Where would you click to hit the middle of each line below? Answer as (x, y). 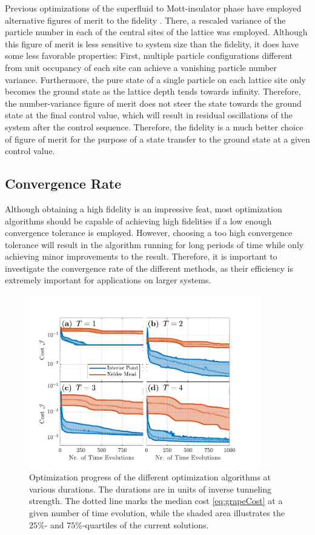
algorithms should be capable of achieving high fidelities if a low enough (138, 220)
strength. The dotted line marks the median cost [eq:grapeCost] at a (156, 501)
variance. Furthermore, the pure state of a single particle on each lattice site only (155, 79)
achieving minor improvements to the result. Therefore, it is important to (141, 256)
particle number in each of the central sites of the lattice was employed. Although (156, 32)
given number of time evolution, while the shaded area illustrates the (157, 512)
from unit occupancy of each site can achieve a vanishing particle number (141, 67)
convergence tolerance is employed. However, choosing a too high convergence (149, 233)
